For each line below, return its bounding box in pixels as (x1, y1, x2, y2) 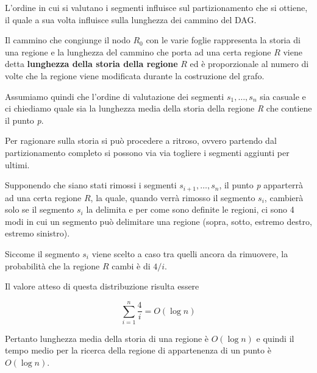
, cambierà (264, 191, 304, 204)
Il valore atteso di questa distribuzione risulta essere (5, 280, 199, 293)
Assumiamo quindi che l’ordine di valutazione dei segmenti (5, 90, 224, 102)
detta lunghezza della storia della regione (5, 57, 178, 70)
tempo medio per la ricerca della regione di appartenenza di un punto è (5, 344, 271, 357)
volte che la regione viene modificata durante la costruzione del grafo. (5, 69, 265, 82)
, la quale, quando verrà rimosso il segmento (90, 191, 255, 204)
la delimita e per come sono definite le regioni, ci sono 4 (86, 203, 294, 216)
